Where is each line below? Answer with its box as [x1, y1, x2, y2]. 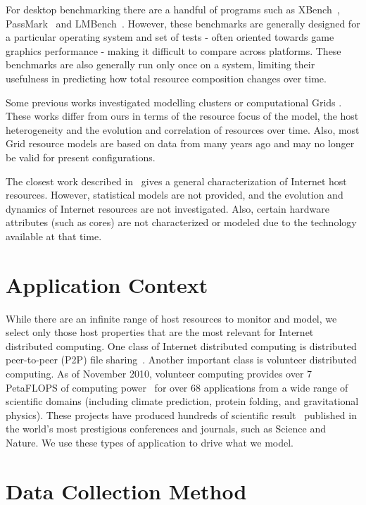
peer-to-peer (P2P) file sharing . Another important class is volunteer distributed [6, 352, 357, 367]
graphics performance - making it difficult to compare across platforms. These [6, 43, 341, 58]
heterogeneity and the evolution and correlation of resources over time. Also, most [6, 122, 360, 137]
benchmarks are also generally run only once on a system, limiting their [6, 57, 315, 72]
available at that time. [6, 228, 102, 243]
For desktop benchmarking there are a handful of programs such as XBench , [6, 2, 340, 16]
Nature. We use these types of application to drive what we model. [6, 435, 294, 449]
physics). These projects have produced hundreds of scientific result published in [6, 407, 357, 422]
